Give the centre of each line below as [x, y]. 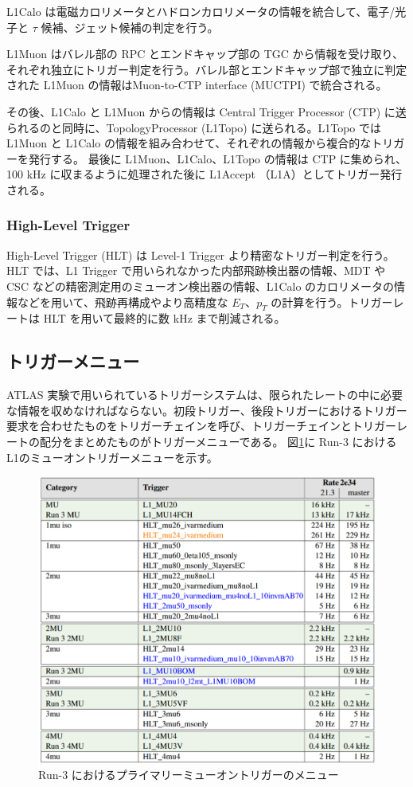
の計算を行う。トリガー [332, 301]
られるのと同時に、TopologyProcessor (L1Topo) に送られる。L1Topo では [194, 127]
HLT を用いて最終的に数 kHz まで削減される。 [164, 318]
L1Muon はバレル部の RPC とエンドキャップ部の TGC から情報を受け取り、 [205, 54]
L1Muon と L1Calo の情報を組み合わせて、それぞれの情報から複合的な [189, 143]
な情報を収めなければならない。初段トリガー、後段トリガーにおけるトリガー [207, 410]
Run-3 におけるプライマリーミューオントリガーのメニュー [189, 775]
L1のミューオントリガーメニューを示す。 [112, 457]
